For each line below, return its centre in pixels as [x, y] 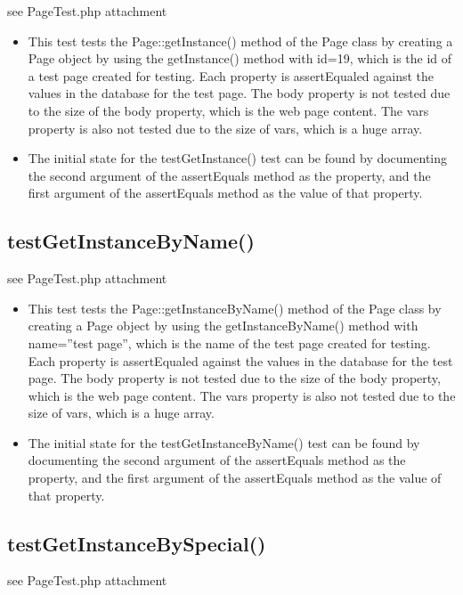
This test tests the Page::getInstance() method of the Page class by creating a [240, 41]
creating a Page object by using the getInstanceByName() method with [223, 326]
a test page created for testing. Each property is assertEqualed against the [231, 75]
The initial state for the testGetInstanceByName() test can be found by [224, 442]
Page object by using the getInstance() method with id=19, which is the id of [240, 58]
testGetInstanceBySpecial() [137, 543]
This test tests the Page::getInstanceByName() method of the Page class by [235, 308]
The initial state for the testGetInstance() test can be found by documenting [238, 158]
